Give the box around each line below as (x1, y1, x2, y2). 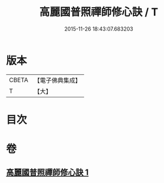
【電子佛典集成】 (34, 76, 81, 84)
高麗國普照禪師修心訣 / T (39, 5, 159, 19)
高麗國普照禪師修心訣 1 (6, 168, 89, 178)
